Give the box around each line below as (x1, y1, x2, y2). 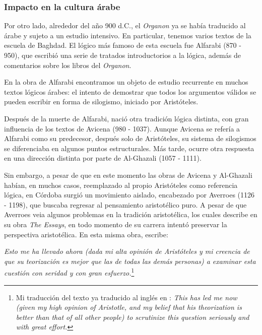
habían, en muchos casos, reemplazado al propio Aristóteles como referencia (4, 179, 238, 190)
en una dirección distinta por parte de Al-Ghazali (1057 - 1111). (4, 153, 202, 163)
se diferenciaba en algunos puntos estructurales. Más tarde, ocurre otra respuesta (4, 143, 254, 153)
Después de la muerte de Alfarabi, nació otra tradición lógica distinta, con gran (4, 113, 249, 123)
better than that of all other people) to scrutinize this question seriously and (16, 311, 249, 322)
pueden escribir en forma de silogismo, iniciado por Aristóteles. (4, 96, 199, 107)
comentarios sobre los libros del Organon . (4, 59, 132, 70)
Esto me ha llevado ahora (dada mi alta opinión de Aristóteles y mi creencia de (4, 246, 250, 256)
